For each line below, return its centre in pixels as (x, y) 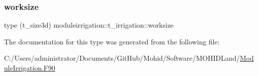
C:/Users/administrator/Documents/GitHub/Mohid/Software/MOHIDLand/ (122, 58)
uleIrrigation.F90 (30, 68)
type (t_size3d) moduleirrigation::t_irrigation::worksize (89, 25)
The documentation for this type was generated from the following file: (112, 41)
